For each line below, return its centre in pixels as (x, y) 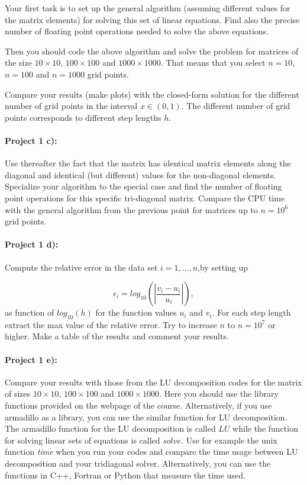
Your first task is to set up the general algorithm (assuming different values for (148, 8)
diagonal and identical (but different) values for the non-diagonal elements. (140, 174)
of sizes (18, 394)
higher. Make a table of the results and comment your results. (117, 336)
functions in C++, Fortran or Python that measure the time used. (125, 475)
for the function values (136, 312)
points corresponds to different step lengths (83, 117)
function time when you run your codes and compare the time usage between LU (151, 452)
